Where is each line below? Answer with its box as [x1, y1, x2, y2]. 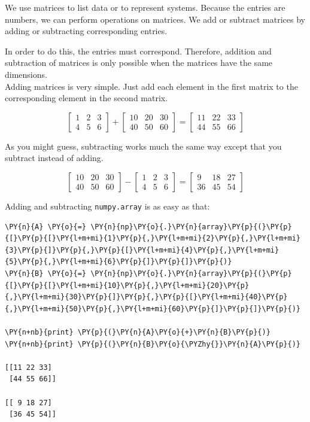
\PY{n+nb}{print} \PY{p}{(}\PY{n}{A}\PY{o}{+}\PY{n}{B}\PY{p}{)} [5, 327, 271, 336]
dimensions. [5, 68, 47, 80]
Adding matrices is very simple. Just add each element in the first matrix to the [5, 80, 298, 92]
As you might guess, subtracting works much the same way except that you [5, 139, 282, 152]
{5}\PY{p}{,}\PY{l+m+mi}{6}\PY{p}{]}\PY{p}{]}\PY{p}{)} [5, 257, 232, 266]
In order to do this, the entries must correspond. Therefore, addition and [5, 44, 272, 57]
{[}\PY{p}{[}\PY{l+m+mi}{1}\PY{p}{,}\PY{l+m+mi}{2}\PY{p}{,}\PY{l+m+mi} [5, 234, 300, 243]
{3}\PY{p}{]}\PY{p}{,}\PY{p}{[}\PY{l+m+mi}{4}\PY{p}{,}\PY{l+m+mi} [5, 245, 279, 254]
